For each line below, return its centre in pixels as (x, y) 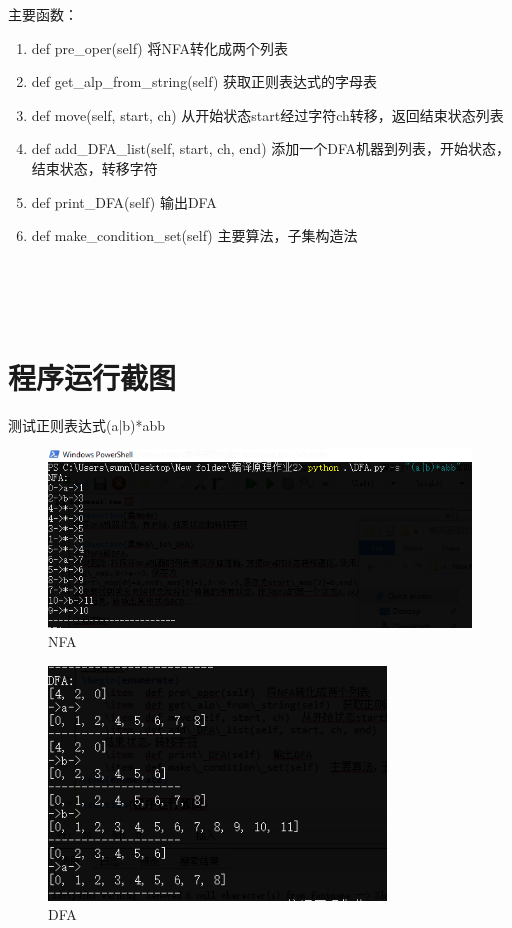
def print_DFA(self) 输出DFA (124, 201)
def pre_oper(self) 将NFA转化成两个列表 (160, 47)
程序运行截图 (92, 376)
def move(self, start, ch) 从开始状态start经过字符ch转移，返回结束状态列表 (267, 114)
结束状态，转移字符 (94, 167)
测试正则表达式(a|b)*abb (87, 424)
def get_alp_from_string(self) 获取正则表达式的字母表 (204, 81)
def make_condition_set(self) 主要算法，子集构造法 (194, 235)
